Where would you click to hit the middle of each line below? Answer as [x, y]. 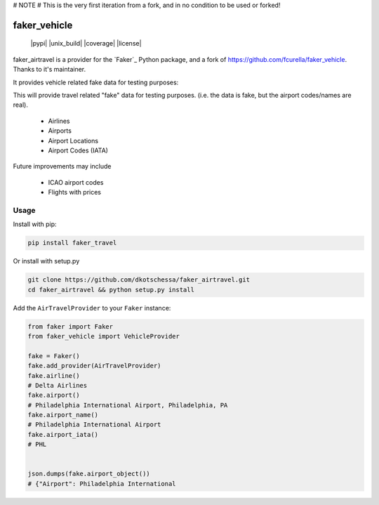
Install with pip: [35, 224]
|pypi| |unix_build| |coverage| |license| [86, 44]
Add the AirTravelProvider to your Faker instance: [92, 308]
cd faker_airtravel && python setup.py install [111, 289]
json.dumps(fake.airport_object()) [89, 474]
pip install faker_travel [72, 243]
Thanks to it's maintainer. [49, 70]
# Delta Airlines [58, 385]
